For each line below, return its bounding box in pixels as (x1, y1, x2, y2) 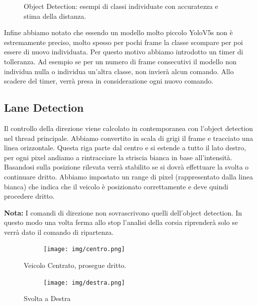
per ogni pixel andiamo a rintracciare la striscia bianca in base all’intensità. (4, 152, 232, 162)
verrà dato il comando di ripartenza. (4, 226, 114, 237)
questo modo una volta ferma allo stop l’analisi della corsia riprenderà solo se (4, 217, 238, 227)
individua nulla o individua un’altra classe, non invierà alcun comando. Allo (4, 66, 234, 76)
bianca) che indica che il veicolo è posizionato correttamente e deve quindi (4, 181, 228, 191)
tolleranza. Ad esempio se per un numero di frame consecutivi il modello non (4, 56, 237, 66)
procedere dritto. (4, 191, 55, 201)
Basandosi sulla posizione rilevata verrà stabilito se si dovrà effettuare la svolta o (4, 162, 249, 172)
